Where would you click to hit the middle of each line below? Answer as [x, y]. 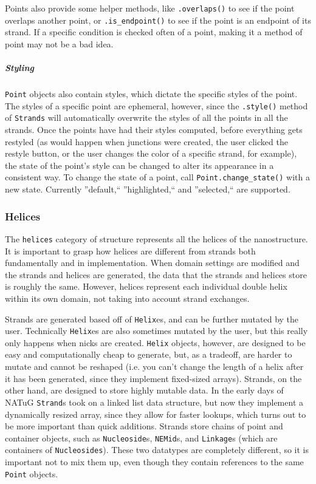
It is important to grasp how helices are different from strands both [130, 251]
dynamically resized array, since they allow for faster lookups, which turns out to [156, 414]
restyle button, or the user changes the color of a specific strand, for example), [151, 153]
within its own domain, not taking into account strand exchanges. [127, 298]
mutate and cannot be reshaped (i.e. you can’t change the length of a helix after [154, 366]
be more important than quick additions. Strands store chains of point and [144, 426]
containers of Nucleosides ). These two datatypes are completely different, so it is [157, 450]
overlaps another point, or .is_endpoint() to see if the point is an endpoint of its [158, 20]
